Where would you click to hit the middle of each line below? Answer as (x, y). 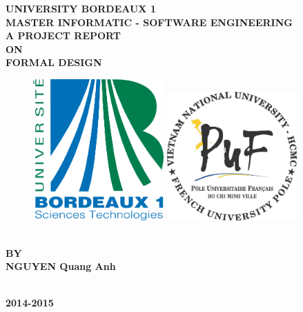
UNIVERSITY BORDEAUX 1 (81, 8)
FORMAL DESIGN (54, 62)
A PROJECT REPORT (63, 35)
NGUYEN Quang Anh (61, 266)
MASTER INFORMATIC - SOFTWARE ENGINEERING (149, 22)
